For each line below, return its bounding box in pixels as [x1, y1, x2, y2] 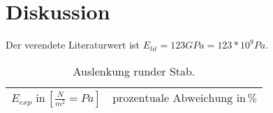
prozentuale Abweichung [112, 92, 233, 104]
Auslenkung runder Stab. [73, 62, 195, 79]
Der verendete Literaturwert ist [6, 37, 140, 52]
